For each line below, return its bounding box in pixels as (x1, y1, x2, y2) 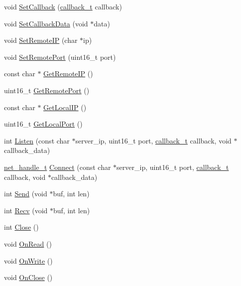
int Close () (4, 222, 39, 232)
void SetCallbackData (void (4, 18, 88, 28)
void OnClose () (4, 272, 53, 283)
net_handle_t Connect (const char (4, 161, 111, 172)
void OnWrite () (4, 255, 53, 266)
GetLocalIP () (43, 102, 87, 112)
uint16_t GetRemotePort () (4, 85, 90, 95)
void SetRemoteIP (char (4, 35, 78, 45)
